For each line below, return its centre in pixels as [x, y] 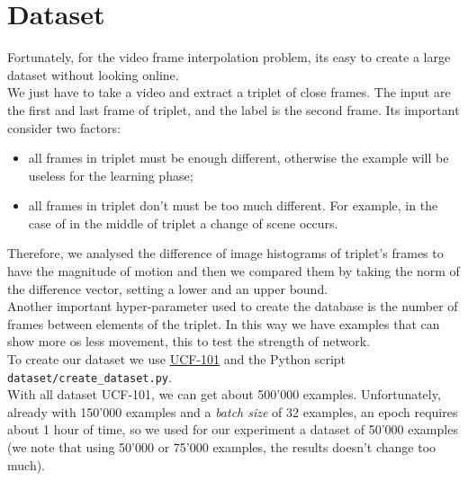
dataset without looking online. [93, 74]
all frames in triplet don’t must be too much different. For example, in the [233, 205]
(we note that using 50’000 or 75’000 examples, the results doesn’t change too [222, 447]
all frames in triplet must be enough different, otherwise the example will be [238, 158]
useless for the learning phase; [111, 175]
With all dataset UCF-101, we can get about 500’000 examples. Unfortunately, [224, 394]
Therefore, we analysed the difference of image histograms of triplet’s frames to [225, 253]
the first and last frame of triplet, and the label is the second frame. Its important [234, 109]
